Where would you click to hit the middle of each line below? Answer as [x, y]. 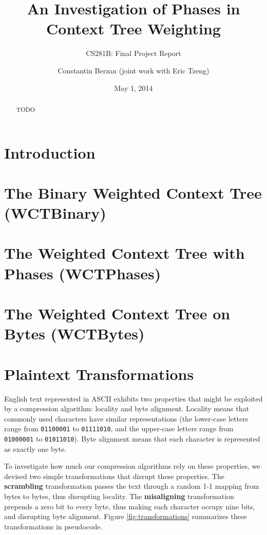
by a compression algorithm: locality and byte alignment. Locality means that [127, 408]
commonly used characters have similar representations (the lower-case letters [126, 418]
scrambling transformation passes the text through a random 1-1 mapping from [132, 486]
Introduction [50, 152]
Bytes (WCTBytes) [74, 333]
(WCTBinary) [55, 213]
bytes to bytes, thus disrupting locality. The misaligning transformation [119, 496]
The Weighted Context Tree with [125, 253]
